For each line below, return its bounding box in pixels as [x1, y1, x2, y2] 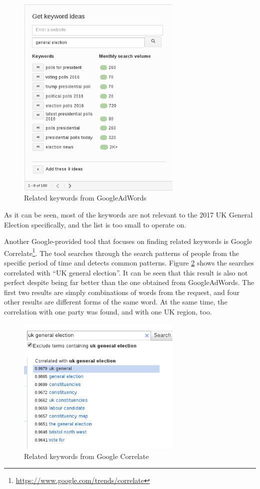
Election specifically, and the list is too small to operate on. [4, 219, 186, 229]
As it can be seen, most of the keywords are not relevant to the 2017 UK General [4, 209, 253, 219]
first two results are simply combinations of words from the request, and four [4, 286, 239, 297]
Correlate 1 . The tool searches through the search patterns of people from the [4, 246, 239, 258]
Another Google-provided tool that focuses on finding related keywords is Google [4, 236, 252, 246]
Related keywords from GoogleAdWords [24, 192, 146, 203]
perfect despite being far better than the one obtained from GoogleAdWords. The [4, 277, 254, 287]
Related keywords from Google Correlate [24, 450, 149, 461]
